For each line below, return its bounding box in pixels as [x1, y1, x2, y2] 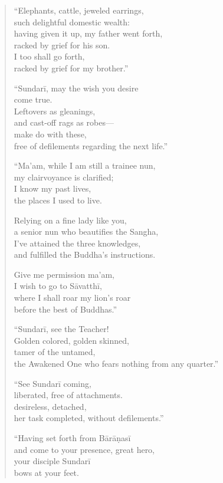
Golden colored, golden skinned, [14, 334, 129, 346]
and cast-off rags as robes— [14, 116, 114, 129]
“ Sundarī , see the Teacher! [14, 323, 109, 335]
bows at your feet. [14, 466, 79, 478]
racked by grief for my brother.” [14, 61, 129, 74]
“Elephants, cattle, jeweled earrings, [14, 4, 144, 16]
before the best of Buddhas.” [14, 303, 117, 315]
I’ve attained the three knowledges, [14, 236, 141, 249]
